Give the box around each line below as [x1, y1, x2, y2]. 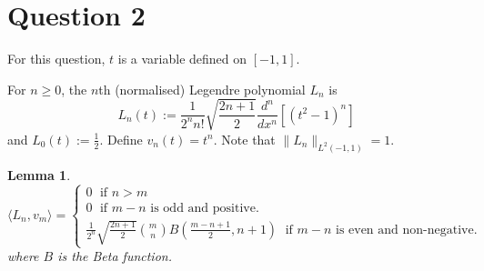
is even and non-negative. [335, 223, 478, 236]
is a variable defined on [117, 49, 247, 68]
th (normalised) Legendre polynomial [98, 79, 306, 98]
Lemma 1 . [7, 165, 71, 184]
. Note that [213, 129, 276, 148]
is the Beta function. [57, 246, 172, 266]
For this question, [7, 49, 106, 68]
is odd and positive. [150, 201, 259, 215]
